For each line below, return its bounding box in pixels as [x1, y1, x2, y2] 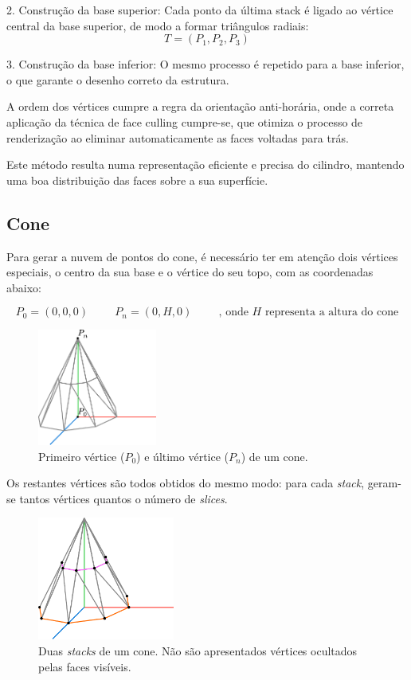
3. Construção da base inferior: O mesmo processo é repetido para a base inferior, [6, 56, 405, 72]
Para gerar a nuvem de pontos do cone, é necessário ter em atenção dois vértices [6, 248, 398, 264]
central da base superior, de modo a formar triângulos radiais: [6, 17, 309, 33]
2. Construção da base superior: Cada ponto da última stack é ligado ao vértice [6, 2, 393, 18]
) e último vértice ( [136, 447, 229, 464]
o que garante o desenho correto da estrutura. [6, 71, 229, 88]
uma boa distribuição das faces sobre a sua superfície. [6, 171, 268, 188]
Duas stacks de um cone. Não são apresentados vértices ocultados [38, 642, 358, 659]
